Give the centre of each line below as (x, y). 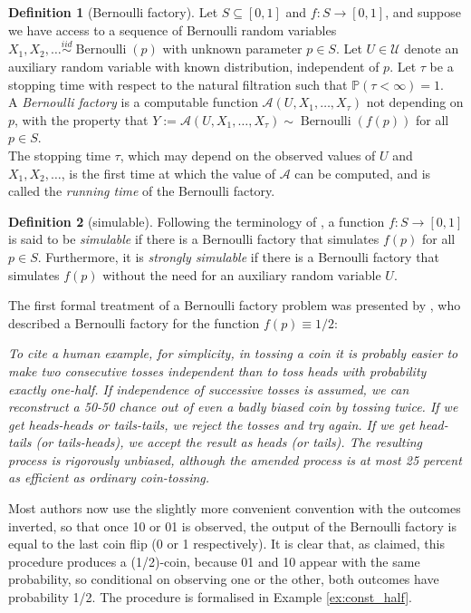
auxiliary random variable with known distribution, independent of (194, 66)
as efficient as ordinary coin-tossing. (109, 477)
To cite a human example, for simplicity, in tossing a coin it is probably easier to (233, 353)
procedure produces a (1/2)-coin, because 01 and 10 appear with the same (214, 561)
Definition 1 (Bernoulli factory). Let (113, 12)
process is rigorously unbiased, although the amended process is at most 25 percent (235, 459)
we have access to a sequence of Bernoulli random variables (173, 29)
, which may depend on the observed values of (248, 155)
